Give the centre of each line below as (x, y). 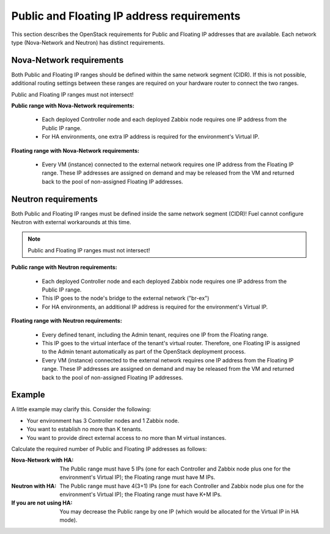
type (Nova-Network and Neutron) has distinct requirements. (88, 42)
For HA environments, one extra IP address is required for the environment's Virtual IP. (151, 137)
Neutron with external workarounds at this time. (71, 222)
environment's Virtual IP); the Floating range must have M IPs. (137, 477)
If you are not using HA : (42, 503)
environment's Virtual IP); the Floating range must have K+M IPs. (141, 494)
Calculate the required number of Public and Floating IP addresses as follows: (109, 448)
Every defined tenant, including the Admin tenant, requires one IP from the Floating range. (155, 335)
